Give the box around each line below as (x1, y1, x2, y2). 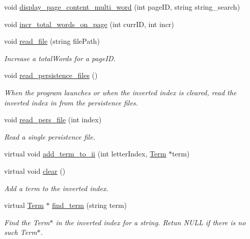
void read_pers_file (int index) (4, 114, 102, 125)
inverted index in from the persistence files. (4, 97, 138, 108)
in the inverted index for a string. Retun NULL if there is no (55, 217, 246, 227)
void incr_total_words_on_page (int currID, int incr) (4, 18, 174, 29)
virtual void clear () (4, 165, 66, 176)
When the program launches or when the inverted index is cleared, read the (4, 87, 237, 97)
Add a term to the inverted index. (4, 182, 108, 193)
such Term (4, 227, 37, 237)
